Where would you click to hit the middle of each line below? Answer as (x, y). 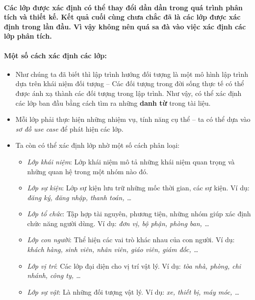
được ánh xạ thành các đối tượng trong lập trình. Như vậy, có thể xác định (128, 93)
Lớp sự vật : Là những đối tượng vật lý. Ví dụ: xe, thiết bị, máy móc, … (133, 291)
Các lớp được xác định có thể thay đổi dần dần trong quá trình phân (123, 7)
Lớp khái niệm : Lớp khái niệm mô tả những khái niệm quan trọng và (131, 161)
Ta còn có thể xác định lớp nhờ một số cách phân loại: (97, 145)
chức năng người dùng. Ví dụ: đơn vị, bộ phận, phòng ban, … (118, 223)
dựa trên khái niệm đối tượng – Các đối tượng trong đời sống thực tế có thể (130, 83)
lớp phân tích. (28, 36)
